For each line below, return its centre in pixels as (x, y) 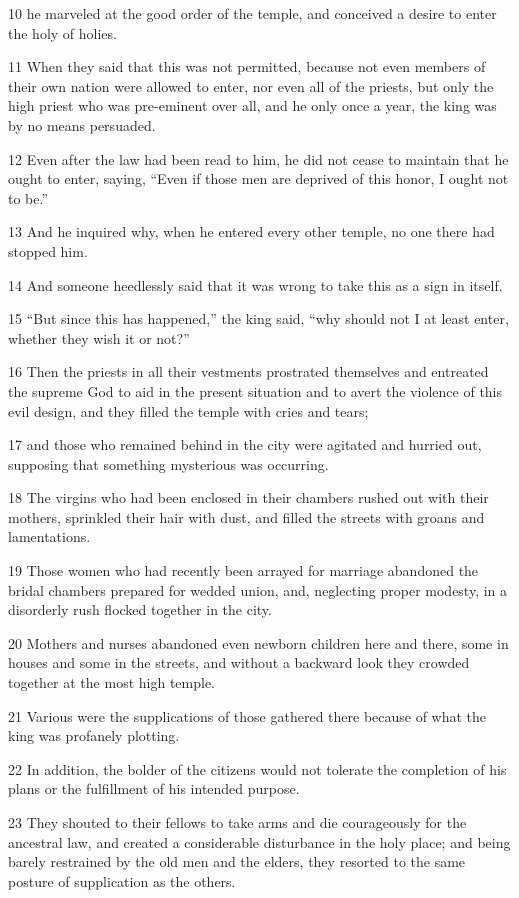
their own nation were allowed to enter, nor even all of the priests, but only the (251, 85)
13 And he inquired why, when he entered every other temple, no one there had (251, 231)
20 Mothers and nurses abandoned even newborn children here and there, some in (258, 642)
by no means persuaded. (82, 124)
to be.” (28, 197)
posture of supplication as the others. (122, 880)
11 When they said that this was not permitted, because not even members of (247, 66)
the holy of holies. (62, 32)
